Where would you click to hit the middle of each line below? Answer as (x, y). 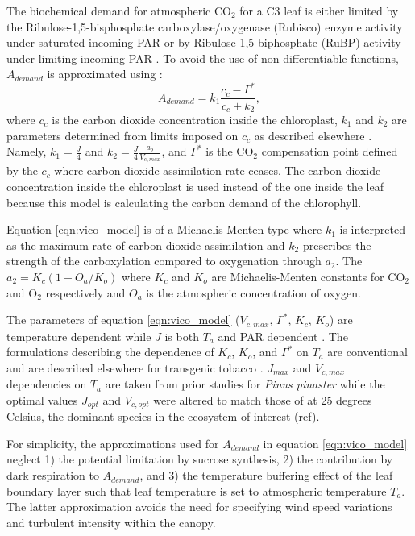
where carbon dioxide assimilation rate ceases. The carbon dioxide (218, 170)
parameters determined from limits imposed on (122, 135)
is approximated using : (105, 74)
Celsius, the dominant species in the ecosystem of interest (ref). (163, 416)
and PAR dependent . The (283, 336)
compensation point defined (330, 151)
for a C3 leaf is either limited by (319, 10)
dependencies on (47, 384)
